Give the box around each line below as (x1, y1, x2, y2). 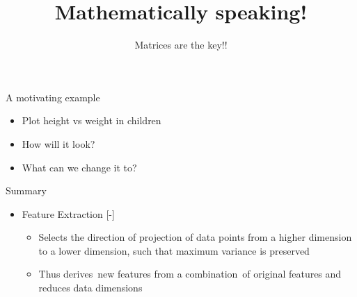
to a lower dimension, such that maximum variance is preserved (38, 243, 310, 257)
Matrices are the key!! (134, 37, 228, 52)
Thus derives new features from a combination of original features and (38, 266, 342, 281)
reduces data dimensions (38, 280, 143, 295)
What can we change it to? (22, 160, 137, 174)
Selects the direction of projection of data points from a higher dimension (38, 230, 352, 244)
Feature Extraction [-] (22, 206, 115, 221)
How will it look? (22, 136, 95, 151)
